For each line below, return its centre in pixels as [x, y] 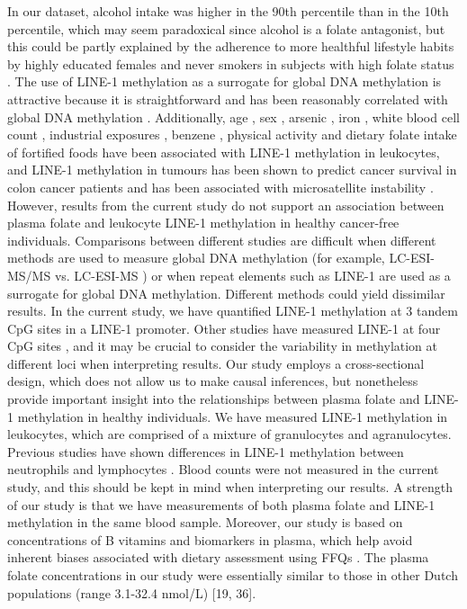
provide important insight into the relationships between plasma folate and [214, 399]
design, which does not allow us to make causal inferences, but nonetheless [213, 381]
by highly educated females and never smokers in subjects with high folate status [231, 63]
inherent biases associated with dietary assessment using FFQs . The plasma [218, 557]
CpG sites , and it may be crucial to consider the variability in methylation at [223, 346]
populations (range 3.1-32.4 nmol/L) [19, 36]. [132, 592]
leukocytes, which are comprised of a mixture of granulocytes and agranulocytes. [229, 434]
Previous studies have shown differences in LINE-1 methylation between [206, 451]
